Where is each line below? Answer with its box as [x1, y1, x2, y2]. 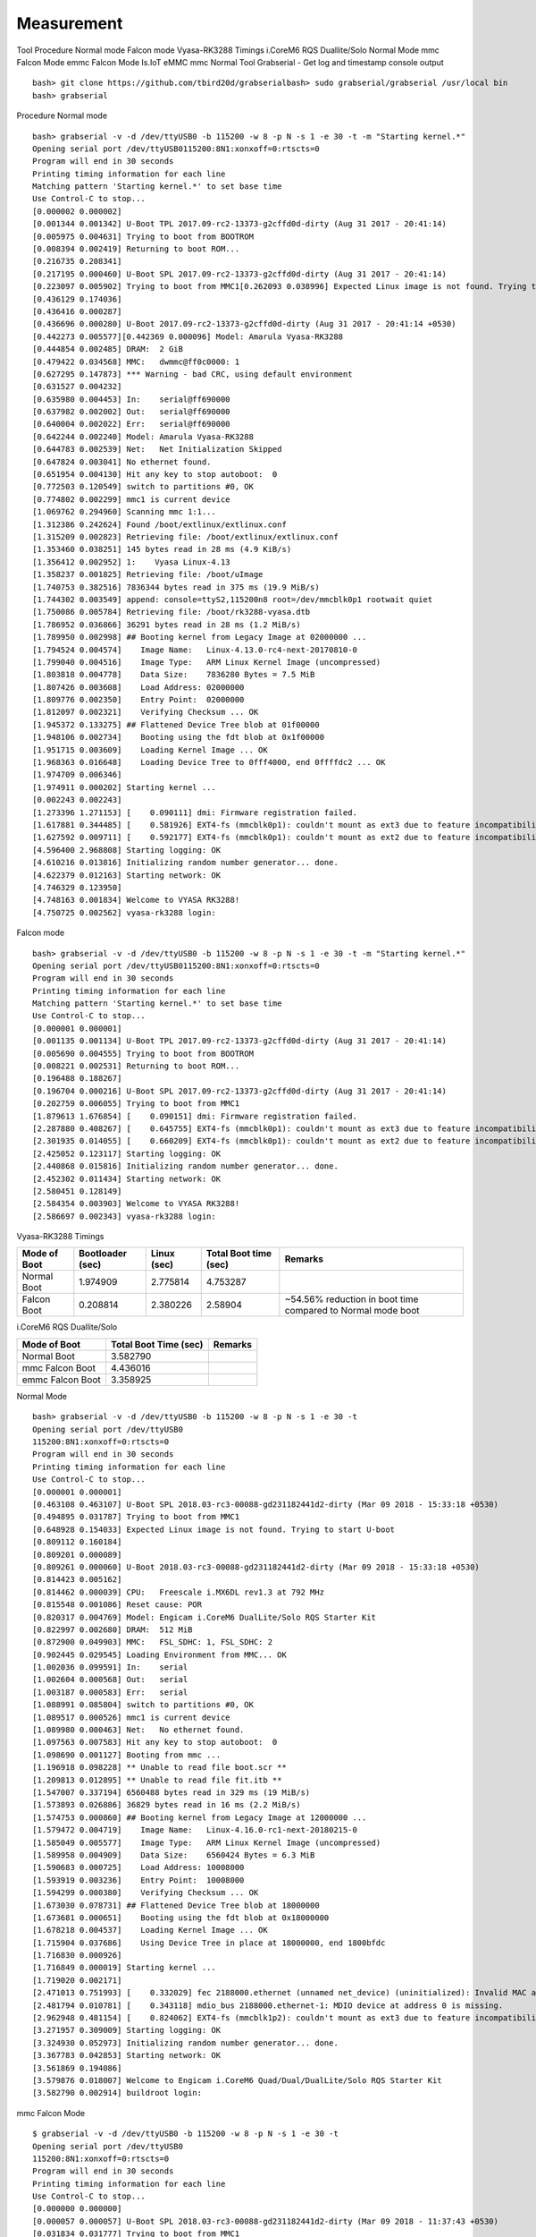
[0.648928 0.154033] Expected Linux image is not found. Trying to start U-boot [32, 1524, 396, 1535]
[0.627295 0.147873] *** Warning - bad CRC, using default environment [32, 369, 353, 379]
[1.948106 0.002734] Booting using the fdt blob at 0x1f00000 [32, 732, 325, 743]
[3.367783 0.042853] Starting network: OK [32, 2050, 222, 2061]
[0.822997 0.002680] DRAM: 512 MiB [32, 1624, 193, 1635]
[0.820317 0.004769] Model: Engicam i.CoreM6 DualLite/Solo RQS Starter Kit [32, 1612, 377, 1622]
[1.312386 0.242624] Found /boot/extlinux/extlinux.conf [32, 519, 288, 530]
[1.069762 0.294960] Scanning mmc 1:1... [32, 506, 216, 517]
